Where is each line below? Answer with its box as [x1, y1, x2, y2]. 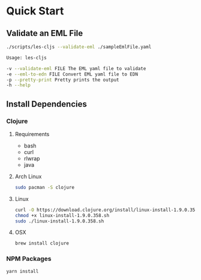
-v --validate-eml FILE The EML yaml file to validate [6, 65, 146, 71]
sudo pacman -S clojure [14, 184, 75, 190]
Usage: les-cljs [6, 55, 47, 61]
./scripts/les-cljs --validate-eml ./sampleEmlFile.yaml [6, 44, 152, 50]
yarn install [6, 268, 39, 274]
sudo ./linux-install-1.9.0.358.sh [14, 218, 104, 224]
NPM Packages [6, 255, 52, 263]
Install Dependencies [6, 99, 87, 109]
